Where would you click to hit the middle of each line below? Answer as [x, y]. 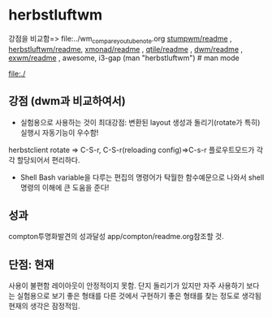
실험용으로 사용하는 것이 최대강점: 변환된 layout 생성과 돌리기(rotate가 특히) [140, 122]
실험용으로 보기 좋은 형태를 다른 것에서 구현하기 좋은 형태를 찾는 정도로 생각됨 [139, 296]
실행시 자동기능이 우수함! [59, 133]
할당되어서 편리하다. [48, 159]
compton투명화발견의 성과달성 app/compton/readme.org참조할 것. [117, 237]
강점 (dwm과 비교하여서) [67, 101]
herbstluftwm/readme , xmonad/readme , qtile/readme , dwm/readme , [126, 49]
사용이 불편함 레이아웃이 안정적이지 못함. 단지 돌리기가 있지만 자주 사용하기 [127, 285]
